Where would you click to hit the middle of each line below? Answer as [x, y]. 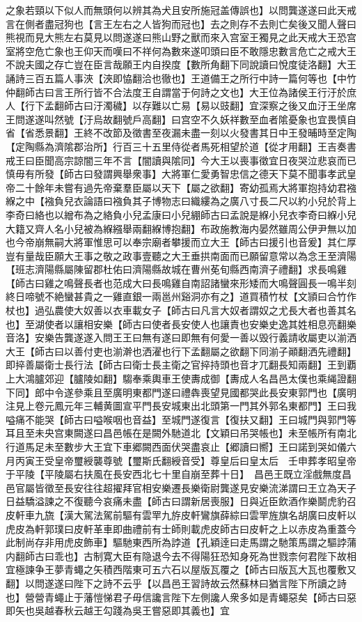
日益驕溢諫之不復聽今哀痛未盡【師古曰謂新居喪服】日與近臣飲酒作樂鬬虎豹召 [181, 501]
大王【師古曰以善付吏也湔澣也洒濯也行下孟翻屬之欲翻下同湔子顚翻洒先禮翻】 [181, 351]
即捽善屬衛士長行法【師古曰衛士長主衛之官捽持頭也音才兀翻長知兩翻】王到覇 [181, 365]
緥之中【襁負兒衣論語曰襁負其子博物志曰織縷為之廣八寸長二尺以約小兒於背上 [181, 201]
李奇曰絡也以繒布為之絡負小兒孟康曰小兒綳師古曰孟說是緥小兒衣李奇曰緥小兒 [181, 214]
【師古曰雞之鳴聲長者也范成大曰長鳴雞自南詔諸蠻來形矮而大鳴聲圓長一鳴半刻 [181, 282]
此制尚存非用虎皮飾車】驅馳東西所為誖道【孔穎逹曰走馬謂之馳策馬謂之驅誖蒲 [181, 542]
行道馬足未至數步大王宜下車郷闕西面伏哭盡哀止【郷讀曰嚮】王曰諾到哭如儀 [176, 446]
